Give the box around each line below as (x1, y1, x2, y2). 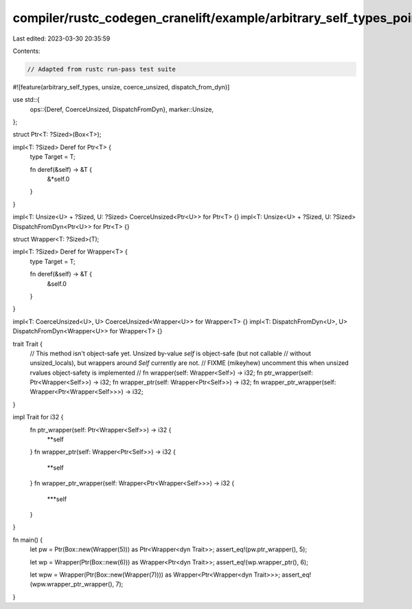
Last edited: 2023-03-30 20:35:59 (12, 34, 111, 43)
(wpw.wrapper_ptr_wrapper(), (30, 580, 115, 588)
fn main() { (12, 535, 43, 544)
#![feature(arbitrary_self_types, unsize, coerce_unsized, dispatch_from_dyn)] (12, 82, 230, 91)
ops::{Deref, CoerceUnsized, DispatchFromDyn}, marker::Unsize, (30, 105, 214, 113)
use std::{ (12, 96, 41, 104)
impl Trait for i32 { (12, 413, 64, 421)
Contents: (12, 47, 41, 55)
